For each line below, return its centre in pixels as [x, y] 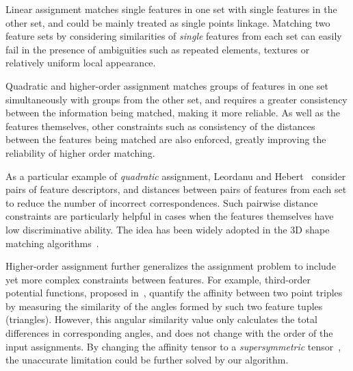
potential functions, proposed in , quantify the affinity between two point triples [174, 293]
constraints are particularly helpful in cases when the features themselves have [170, 216]
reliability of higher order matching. [80, 152]
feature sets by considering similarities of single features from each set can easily [174, 36]
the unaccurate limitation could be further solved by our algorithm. [147, 360]
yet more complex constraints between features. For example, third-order [158, 279]
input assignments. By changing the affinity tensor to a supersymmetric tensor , [173, 346]
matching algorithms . [52, 243]
